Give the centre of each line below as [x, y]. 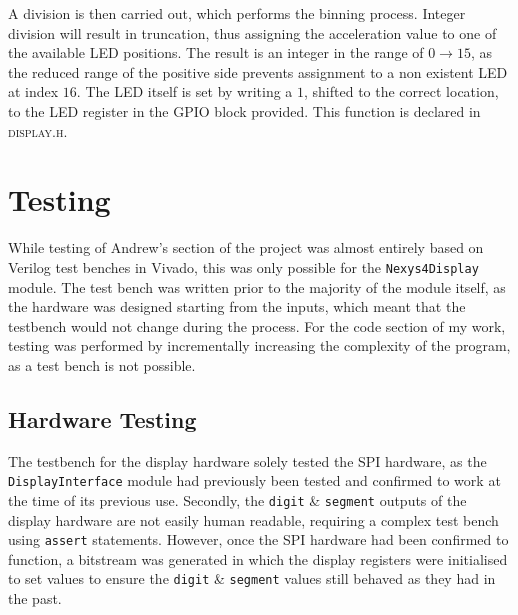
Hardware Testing [102, 418]
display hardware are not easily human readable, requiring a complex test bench [253, 519]
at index [33, 91]
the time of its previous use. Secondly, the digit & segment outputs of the [237, 499]
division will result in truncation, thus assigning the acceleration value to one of [252, 32]
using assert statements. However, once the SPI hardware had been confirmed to [258, 539]
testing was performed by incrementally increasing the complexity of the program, [259, 345]
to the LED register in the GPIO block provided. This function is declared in [244, 110]
